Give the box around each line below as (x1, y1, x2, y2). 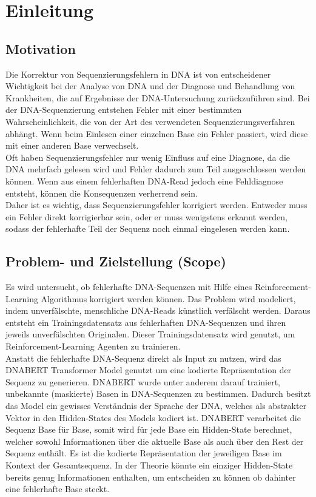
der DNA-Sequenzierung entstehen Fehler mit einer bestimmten (5, 103, 242, 116)
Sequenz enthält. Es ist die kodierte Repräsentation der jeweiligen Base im (5, 447, 282, 459)
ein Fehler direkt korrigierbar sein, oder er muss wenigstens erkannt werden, (5, 210, 287, 223)
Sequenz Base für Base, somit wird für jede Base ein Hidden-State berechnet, (5, 423, 292, 436)
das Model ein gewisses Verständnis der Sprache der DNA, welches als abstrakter (5, 399, 307, 412)
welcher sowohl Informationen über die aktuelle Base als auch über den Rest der (5, 434, 304, 447)
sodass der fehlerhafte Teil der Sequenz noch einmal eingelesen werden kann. (5, 222, 290, 235)
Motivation (5, 39, 76, 58)
